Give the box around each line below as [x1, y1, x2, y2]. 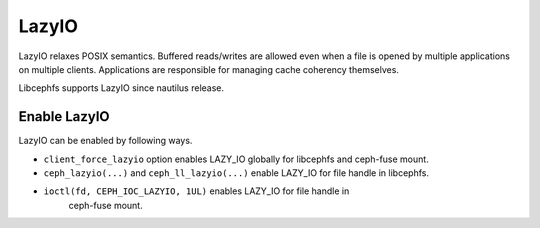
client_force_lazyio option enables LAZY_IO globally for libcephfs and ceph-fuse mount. [43, 153, 429, 165]
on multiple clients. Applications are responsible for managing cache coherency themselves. [18, 63, 400, 75]
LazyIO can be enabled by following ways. [18, 135, 193, 147]
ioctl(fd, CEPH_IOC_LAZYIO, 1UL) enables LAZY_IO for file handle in [43, 185, 350, 197]
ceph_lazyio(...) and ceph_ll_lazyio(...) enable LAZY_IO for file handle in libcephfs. [43, 167, 430, 179]
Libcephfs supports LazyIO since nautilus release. [18, 82, 225, 94]
